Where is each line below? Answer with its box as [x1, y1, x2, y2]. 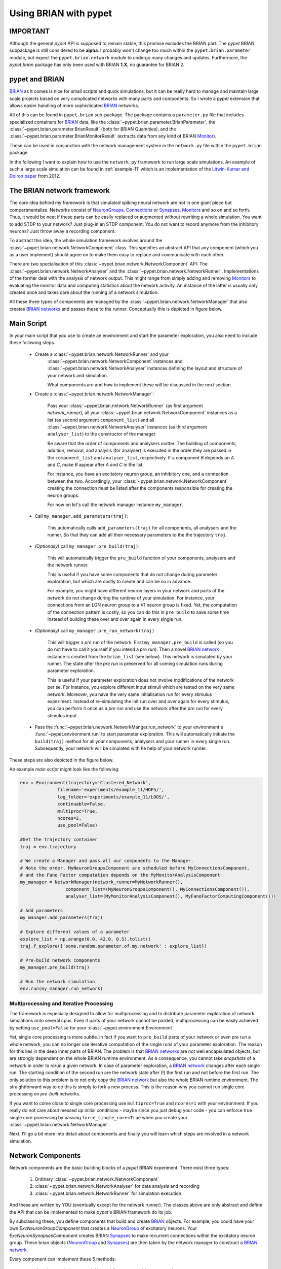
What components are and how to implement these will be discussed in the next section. [47, 382, 232, 388]
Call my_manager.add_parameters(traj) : [34, 513, 129, 519]
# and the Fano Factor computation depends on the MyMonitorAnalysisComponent [20, 872, 220, 878]
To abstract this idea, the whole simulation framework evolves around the [9, 238, 163, 244]
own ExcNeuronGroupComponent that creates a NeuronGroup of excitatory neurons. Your [9, 1225, 197, 1231]
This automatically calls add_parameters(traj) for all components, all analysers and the [47, 524, 237, 530]
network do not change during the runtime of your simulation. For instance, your [47, 594, 215, 601]
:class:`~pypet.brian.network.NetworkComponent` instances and [47, 358, 183, 364]
